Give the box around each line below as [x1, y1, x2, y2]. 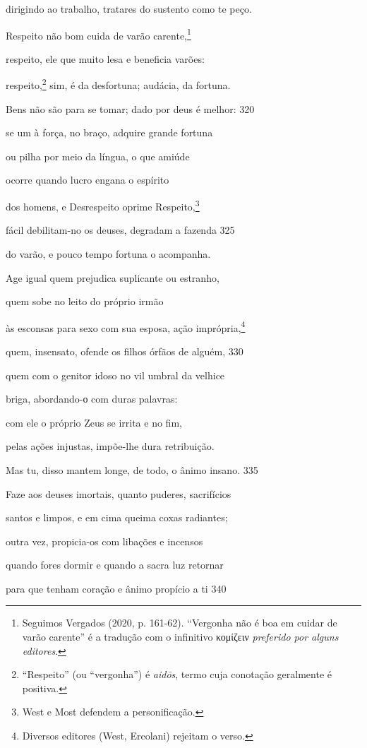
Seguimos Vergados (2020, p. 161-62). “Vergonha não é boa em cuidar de [22, 615, 337, 630]
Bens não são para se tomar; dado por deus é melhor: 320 [6, 101, 255, 116]
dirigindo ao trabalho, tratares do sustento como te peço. [6, 1, 252, 16]
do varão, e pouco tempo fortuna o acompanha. [6, 246, 211, 261]
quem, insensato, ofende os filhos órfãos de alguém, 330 [6, 343, 243, 358]
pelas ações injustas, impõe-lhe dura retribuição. [6, 439, 215, 453]
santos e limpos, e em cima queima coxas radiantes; [6, 510, 228, 525]
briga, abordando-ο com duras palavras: [6, 391, 178, 406]
